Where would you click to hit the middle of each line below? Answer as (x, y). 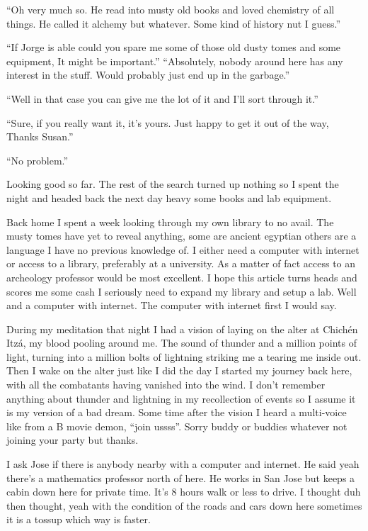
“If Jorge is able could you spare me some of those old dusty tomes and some (174, 47)
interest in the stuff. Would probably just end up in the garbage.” (148, 75)
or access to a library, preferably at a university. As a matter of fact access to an (181, 263)
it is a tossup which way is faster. (79, 519)
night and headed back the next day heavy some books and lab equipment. (169, 197)
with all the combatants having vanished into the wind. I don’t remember (166, 385)
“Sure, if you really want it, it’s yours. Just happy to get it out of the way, (168, 122)
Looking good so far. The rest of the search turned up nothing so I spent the (173, 184)
